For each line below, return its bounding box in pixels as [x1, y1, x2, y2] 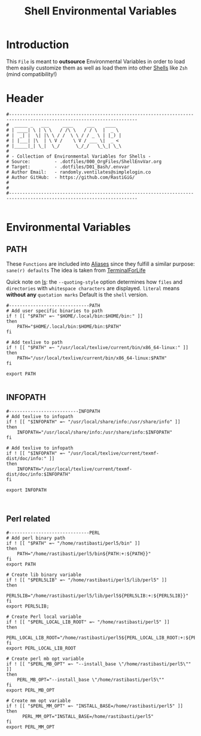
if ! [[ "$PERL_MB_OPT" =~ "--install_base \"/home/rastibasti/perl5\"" [6, 661, 191, 667]
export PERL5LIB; [6, 603, 50, 609]
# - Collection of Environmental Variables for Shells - [6, 153, 151, 160]
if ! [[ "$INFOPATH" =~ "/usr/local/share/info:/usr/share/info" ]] [6, 419, 181, 425]
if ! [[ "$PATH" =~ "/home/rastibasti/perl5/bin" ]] [6, 540, 141, 546]
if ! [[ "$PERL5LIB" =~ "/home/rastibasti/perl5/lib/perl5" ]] [6, 577, 167, 583]
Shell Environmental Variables [24, 4, 177, 18]
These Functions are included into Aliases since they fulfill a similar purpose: [6, 260, 195, 268]
